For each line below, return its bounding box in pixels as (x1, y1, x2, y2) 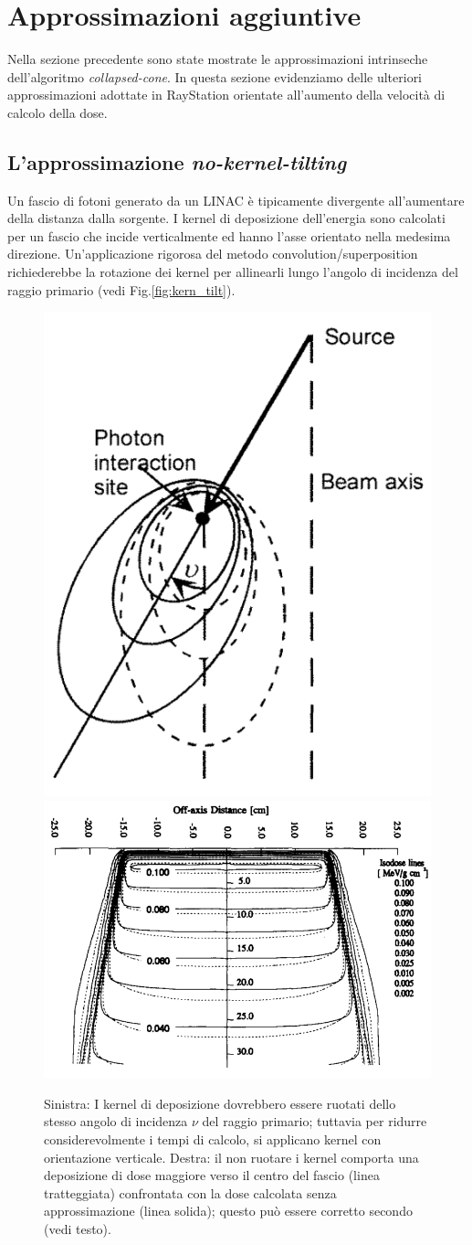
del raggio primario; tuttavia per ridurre (202, 1112, 427, 1131)
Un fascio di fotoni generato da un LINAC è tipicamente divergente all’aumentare (7, 190, 465, 209)
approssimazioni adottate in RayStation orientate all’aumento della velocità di (7, 85, 446, 104)
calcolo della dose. (7, 102, 108, 122)
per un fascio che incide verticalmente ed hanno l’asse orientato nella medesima (7, 226, 451, 245)
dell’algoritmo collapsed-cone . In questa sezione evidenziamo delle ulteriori (7, 67, 423, 86)
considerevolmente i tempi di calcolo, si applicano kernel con (44, 1129, 382, 1148)
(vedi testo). (44, 1218, 111, 1238)
